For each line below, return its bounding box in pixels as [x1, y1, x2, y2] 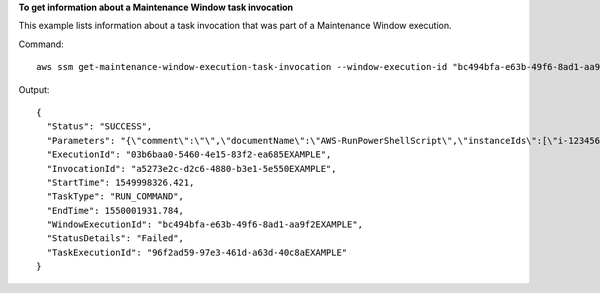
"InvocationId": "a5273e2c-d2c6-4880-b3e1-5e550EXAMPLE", [46, 163, 337, 174]
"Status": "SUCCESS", [46, 121, 153, 132]
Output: [18, 83, 50, 95]
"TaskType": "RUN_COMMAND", [46, 191, 185, 202]
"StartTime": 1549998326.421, [46, 176, 195, 188]
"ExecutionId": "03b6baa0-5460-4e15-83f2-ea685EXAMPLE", [46, 149, 332, 160]
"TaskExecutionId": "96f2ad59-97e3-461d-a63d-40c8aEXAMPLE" [46, 246, 348, 258]
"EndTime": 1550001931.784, [46, 205, 185, 216]
